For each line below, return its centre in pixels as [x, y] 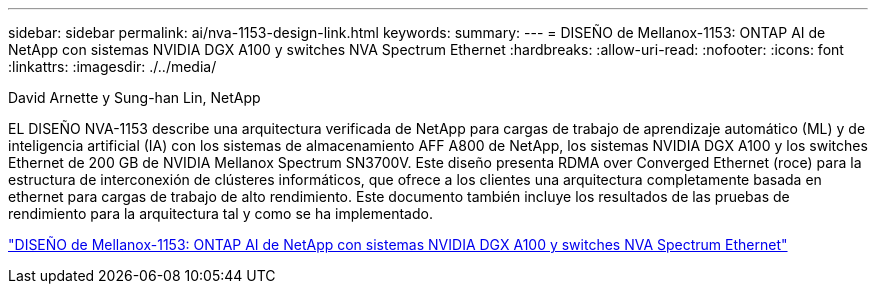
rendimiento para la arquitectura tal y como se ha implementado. [220, 213]
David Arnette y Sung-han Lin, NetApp [134, 97]
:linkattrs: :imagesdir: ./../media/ [112, 66]
